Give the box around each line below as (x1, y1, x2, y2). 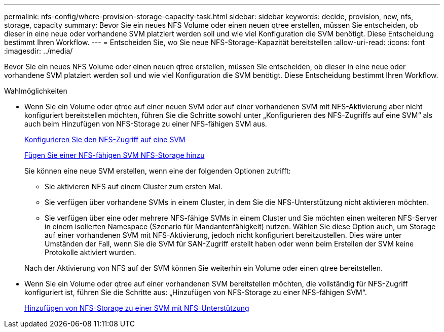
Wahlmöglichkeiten (4, 87, 67, 95)
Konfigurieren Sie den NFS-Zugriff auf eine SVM (24, 135, 186, 144)
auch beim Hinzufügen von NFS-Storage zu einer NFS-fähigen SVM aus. (24, 119, 267, 128)
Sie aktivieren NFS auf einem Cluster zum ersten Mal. (45, 182, 223, 191)
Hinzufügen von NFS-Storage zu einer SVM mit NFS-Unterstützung (24, 304, 249, 312)
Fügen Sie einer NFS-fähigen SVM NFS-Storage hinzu (24, 151, 205, 159)
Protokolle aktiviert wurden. (45, 248, 136, 257)
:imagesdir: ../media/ (4, 47, 73, 55)
